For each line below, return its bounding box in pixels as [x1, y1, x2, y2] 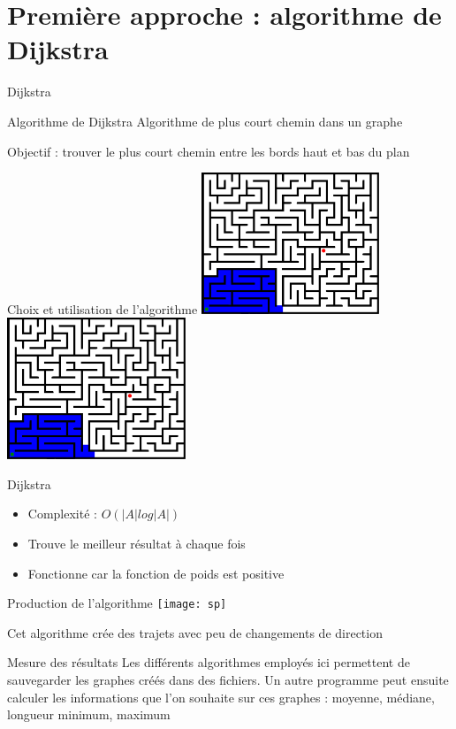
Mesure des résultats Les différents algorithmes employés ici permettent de [7, 653, 410, 671]
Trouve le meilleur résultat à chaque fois [27, 534, 246, 553]
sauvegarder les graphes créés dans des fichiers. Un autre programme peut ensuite [7, 671, 449, 689]
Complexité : [27, 504, 97, 523]
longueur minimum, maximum [7, 705, 171, 724]
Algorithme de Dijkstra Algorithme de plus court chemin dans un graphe [7, 111, 403, 130]
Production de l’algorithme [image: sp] [7, 594, 227, 612]
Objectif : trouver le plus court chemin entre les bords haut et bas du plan [7, 142, 410, 160]
